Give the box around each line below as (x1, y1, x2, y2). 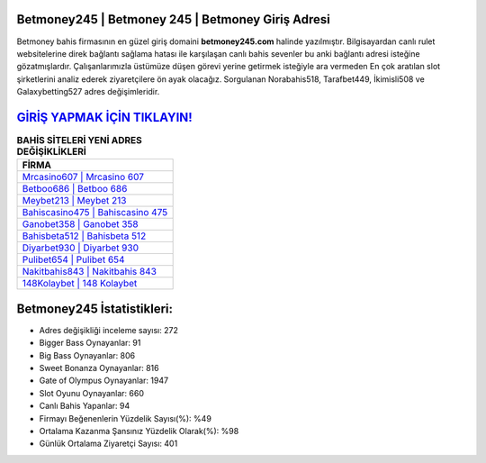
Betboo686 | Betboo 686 (22, 183, 128, 195)
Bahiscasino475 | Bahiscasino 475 (22, 206, 168, 219)
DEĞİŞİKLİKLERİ (16, 145, 87, 158)
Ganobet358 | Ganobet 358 (22, 218, 139, 231)
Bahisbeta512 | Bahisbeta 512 (22, 230, 147, 242)
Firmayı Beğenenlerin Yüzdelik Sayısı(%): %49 (39, 413, 211, 423)
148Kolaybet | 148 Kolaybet (22, 277, 138, 290)
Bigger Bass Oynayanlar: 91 (39, 338, 141, 349)
